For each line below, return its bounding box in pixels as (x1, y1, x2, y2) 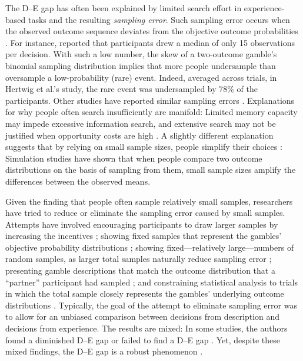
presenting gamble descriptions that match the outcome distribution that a (5, 264, 275, 277)
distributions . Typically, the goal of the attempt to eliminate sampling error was (5, 298, 297, 311)
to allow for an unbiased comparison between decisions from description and (5, 310, 280, 323)
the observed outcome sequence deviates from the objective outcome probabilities (5, 25, 298, 37)
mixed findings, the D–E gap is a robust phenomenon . (5, 345, 203, 357)
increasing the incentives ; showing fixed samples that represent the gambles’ (5, 229, 282, 242)
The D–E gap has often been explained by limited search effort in (5, 2, 242, 14)
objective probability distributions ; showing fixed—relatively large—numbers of (5, 241, 294, 253)
